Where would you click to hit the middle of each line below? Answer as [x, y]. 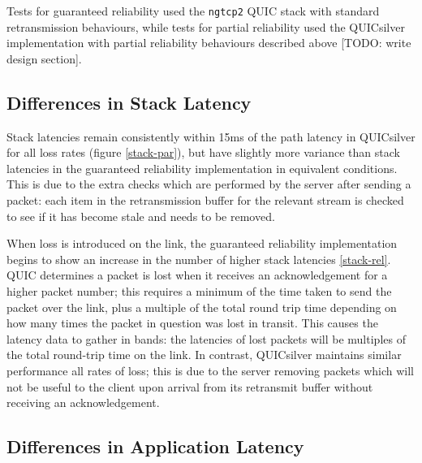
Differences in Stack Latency [129, 102]
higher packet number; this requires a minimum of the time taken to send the [199, 290]
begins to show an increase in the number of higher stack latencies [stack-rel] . [199, 259]
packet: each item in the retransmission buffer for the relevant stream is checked [205, 200]
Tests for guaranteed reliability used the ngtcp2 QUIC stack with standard [193, 11]
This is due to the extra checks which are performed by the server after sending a [209, 184]
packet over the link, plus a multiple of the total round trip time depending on [202, 307]
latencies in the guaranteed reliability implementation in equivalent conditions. [202, 168]
